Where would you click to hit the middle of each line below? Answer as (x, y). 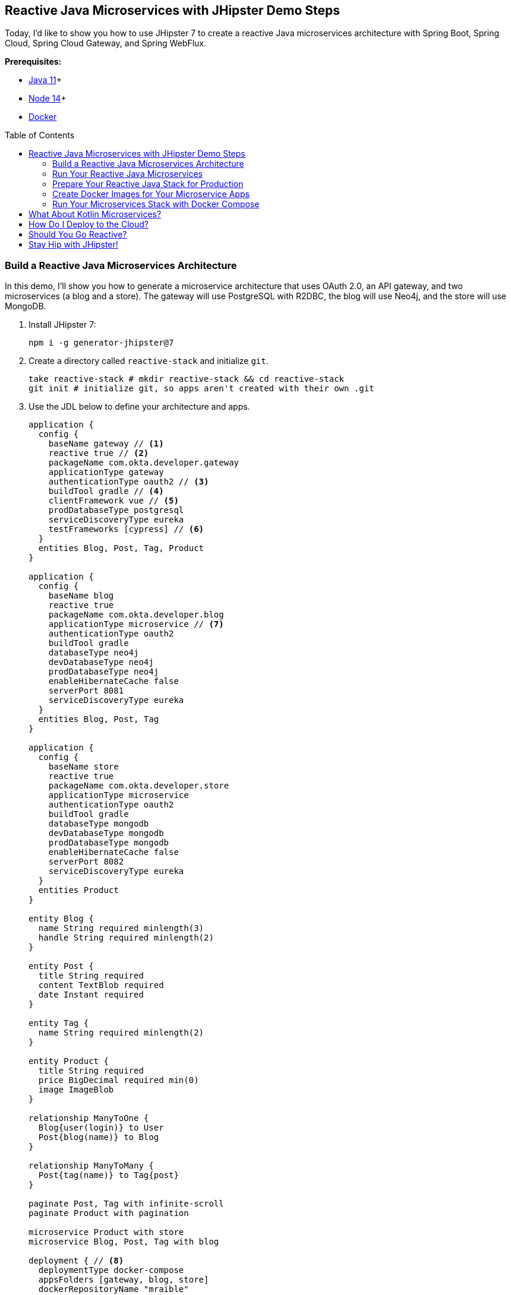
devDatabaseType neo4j (101, 662)
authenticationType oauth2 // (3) (129, 482)
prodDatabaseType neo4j (104, 672)
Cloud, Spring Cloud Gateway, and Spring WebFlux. (105, 43)
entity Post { (61, 966)
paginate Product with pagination (109, 1213)
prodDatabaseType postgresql (116, 510)
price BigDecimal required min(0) (119, 1080)
